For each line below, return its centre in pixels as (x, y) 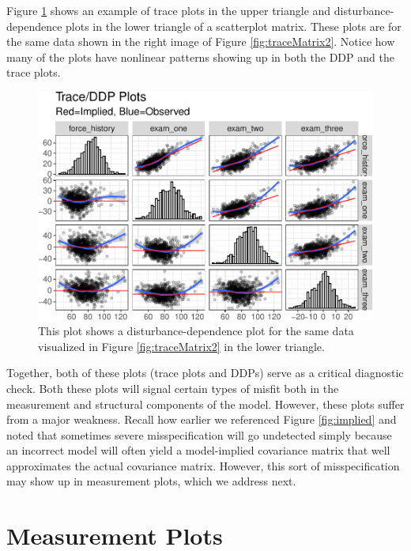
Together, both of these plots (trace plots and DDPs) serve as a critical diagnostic (205, 373)
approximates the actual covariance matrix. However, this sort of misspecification (203, 465)
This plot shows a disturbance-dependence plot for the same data (196, 331)
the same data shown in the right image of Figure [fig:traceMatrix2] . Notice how (201, 42)
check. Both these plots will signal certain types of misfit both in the (173, 388)
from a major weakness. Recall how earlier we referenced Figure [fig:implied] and (202, 419)
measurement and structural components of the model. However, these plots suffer (205, 404)
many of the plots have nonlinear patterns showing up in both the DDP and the (200, 57)
